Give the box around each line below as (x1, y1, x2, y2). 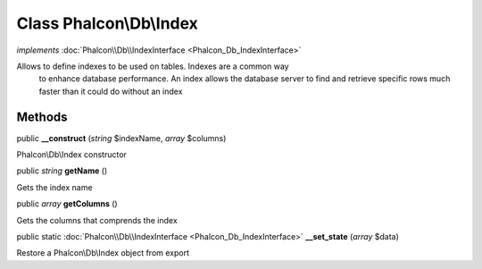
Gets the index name (16, 181, 93, 192)
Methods (16, 109, 68, 124)
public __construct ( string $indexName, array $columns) (16, 132, 227, 143)
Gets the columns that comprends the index (16, 214, 178, 225)
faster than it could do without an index (38, 86, 183, 97)
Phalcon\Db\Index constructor (16, 149, 127, 160)
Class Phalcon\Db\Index (16, 13, 198, 33)
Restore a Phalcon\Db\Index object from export (16, 248, 190, 258)
